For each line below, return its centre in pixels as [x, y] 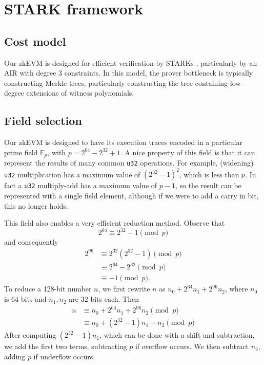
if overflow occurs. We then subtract [192, 346]
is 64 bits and [25, 299]
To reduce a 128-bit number [48, 289]
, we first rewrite [124, 289]
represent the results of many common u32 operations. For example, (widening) [129, 163]
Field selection [43, 121]
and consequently [31, 242]
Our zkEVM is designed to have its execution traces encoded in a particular [123, 142]
